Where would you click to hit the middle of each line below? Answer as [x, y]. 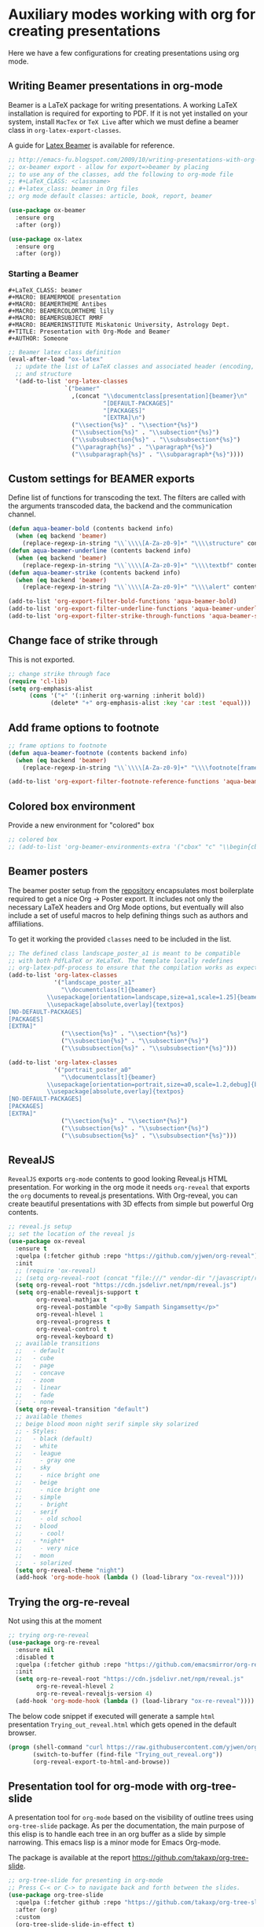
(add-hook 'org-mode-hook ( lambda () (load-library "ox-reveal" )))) [130, 1577]
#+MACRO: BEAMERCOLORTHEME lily [61, 311]
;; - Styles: [37, 1431]
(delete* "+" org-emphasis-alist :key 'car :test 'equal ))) [150, 703]
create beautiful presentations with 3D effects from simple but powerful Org [131, 1204]
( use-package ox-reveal [47, 1242]
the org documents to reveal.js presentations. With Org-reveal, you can [123, 1195]
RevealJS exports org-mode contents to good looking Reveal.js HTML [118, 1179]
